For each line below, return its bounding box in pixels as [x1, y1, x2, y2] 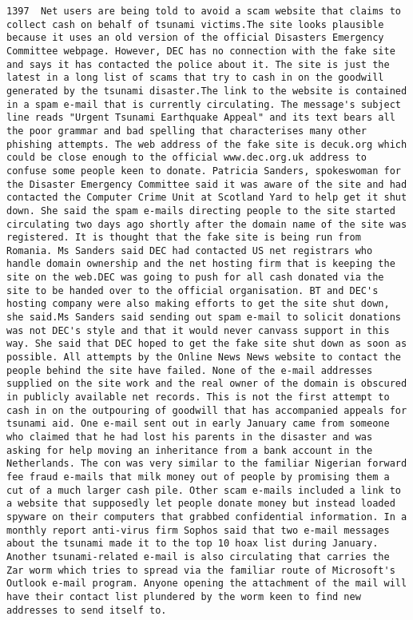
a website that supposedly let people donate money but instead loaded [6, 498, 395, 510]
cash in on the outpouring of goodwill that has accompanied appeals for [6, 404, 407, 416]
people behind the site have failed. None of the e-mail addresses [6, 364, 373, 376]
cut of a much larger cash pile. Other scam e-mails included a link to [6, 484, 401, 496]
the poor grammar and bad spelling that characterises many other [6, 125, 367, 137]
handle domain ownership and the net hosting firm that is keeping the [6, 258, 395, 270]
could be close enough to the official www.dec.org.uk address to [6, 152, 367, 164]
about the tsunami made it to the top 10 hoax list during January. [6, 538, 379, 550]
